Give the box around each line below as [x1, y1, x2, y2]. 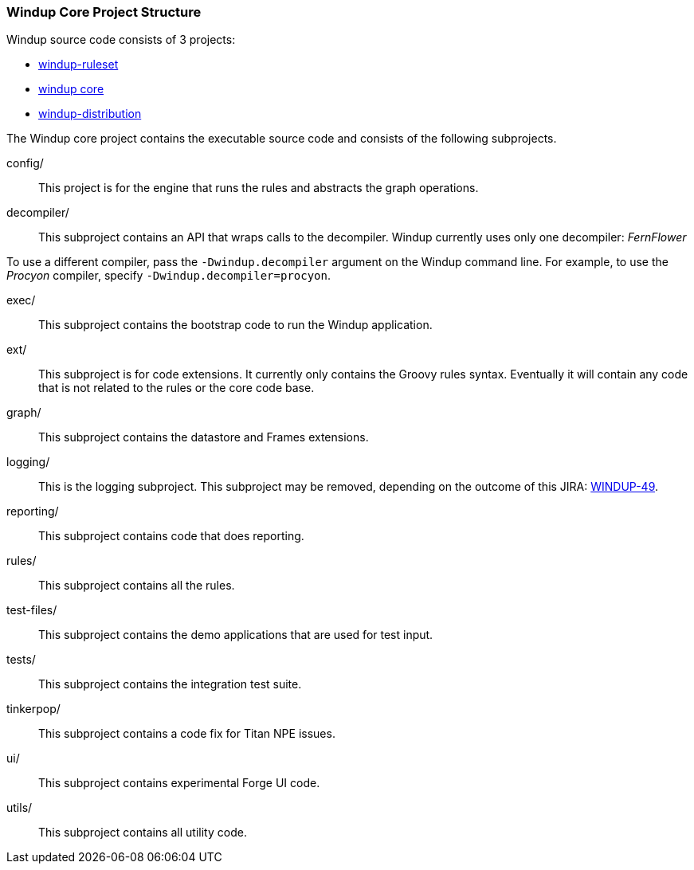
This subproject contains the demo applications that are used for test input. [38, 628, 433, 642]
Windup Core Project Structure [6, 4, 202, 20]
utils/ [6, 801, 33, 815]
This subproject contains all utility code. [38, 825, 247, 840]
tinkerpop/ [6, 702, 61, 716]
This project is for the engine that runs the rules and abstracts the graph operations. [38, 181, 479, 195]
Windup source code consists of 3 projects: [6, 33, 236, 47]
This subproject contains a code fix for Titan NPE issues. [38, 727, 335, 741]
